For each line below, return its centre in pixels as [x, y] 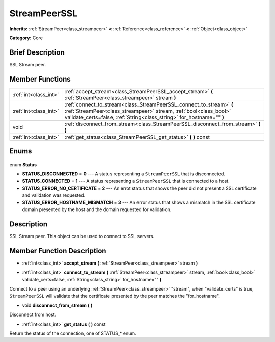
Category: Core [26, 38]
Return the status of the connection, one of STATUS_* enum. [73, 333]
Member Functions [40, 79]
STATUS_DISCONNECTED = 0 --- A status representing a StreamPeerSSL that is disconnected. [123, 174]
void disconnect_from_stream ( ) [57, 305]
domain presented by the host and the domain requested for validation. [97, 209]
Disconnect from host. [33, 315]
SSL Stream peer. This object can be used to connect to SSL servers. [82, 236]
